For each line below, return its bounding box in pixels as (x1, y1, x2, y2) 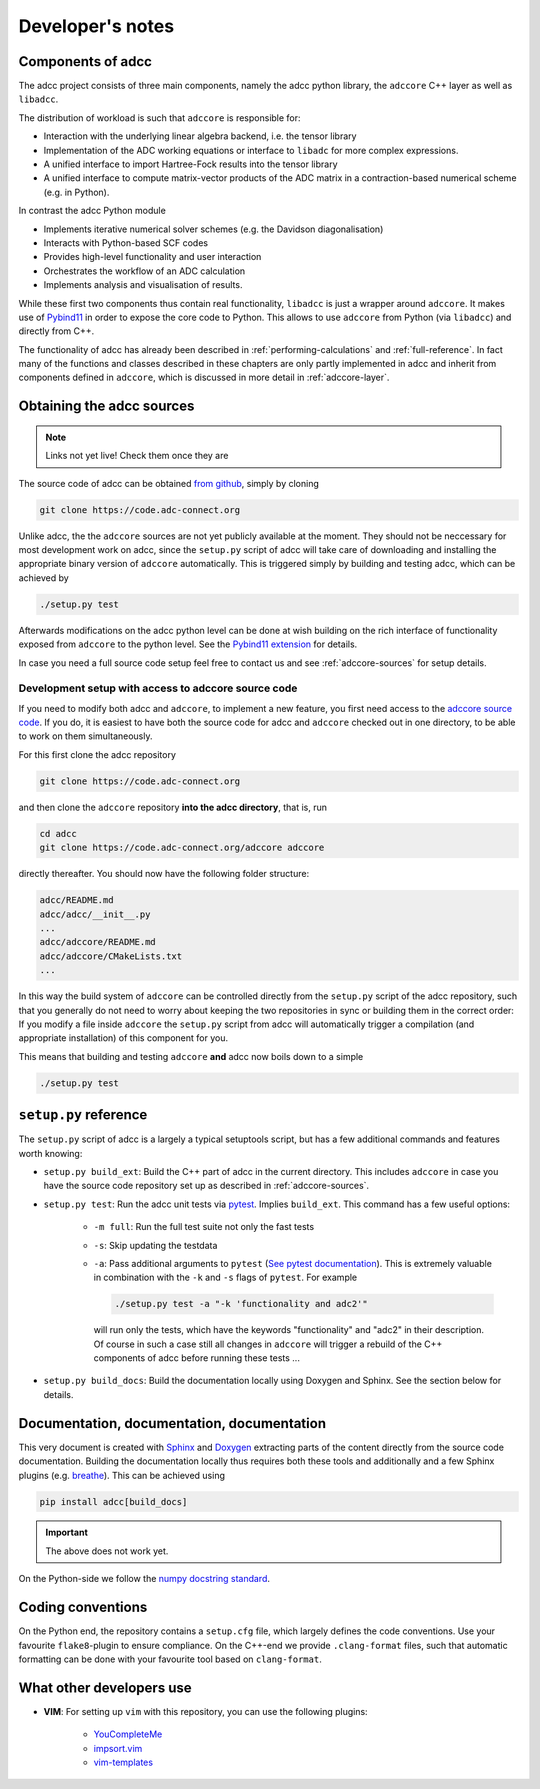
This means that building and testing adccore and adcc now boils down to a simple (18, 1050, 364, 1062)
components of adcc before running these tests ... (93, 1352, 300, 1364)
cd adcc (39, 828, 77, 839)
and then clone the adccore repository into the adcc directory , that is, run (18, 801, 327, 813)
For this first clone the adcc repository (18, 748, 177, 760)
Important (45, 1526, 89, 1539)
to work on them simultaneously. (18, 730, 153, 742)
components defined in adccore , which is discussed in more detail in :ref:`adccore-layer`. (18, 371, 390, 384)
